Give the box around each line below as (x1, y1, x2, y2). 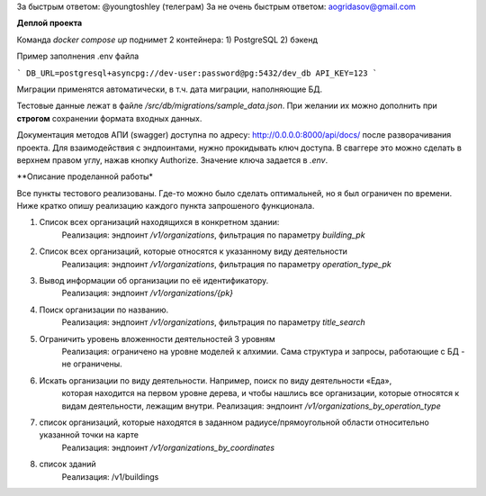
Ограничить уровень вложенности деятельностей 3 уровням (39, 333, 275, 344)
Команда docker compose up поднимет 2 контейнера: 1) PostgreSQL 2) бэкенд (16, 34, 319, 45)
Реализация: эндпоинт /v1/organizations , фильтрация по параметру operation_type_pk (61, 258, 391, 269)
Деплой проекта (16, 18, 83, 29)
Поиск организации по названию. (39, 304, 169, 315)
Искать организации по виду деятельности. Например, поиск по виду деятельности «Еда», (39, 374, 392, 386)
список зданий (39, 459, 96, 470)
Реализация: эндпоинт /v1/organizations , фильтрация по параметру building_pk (61, 230, 365, 240)
